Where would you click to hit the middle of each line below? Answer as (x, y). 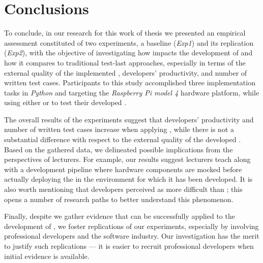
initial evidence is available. (47, 256)
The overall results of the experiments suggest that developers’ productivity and (129, 119)
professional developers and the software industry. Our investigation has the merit (132, 236)
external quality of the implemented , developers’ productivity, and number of (126, 72)
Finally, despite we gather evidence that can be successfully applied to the (120, 216)
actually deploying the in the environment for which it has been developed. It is (128, 179)
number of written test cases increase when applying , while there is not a (119, 129)
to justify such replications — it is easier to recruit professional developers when (129, 246)
